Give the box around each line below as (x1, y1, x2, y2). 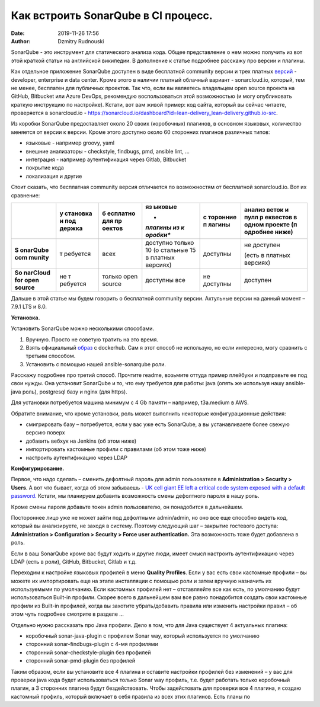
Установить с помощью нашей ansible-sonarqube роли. (25, 360, 166, 367)
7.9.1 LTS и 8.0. (11, 303, 47, 311)
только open (101, 272, 138, 280)
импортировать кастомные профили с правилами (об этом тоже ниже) (25, 446, 207, 453)
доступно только (145, 238, 194, 247)
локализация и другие (25, 172, 82, 180)
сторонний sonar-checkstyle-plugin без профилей (25, 649, 151, 656)
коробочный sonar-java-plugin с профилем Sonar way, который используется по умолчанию (25, 632, 260, 639)
